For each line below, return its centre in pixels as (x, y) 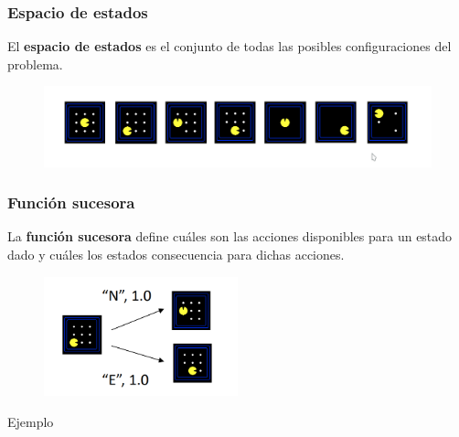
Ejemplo (31, 421)
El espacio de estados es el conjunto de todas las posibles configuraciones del (229, 46)
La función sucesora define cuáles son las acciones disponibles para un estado (230, 236)
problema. (35, 64)
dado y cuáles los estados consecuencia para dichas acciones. (176, 254)
